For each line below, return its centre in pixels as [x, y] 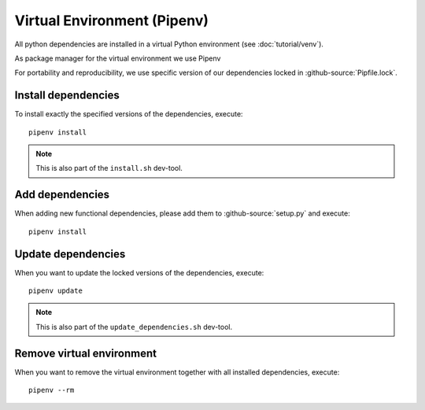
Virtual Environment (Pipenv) [111, 20]
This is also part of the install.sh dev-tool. [109, 168]
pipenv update [55, 291]
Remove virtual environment [86, 353]
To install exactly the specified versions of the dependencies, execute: [129, 114]
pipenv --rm [52, 390]
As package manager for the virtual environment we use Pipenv [118, 58]
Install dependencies [67, 96]
